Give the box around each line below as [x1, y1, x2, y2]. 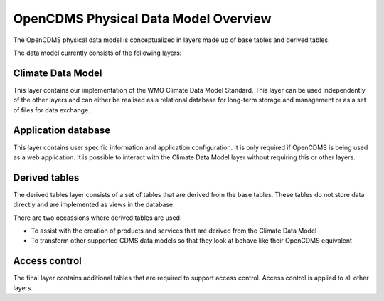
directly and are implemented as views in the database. [13, 200, 176, 209]
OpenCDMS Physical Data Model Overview [13, 11, 272, 26]
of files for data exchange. [13, 105, 90, 114]
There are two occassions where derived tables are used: [13, 213, 182, 222]
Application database [13, 125, 110, 137]
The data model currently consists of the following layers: [13, 48, 182, 57]
